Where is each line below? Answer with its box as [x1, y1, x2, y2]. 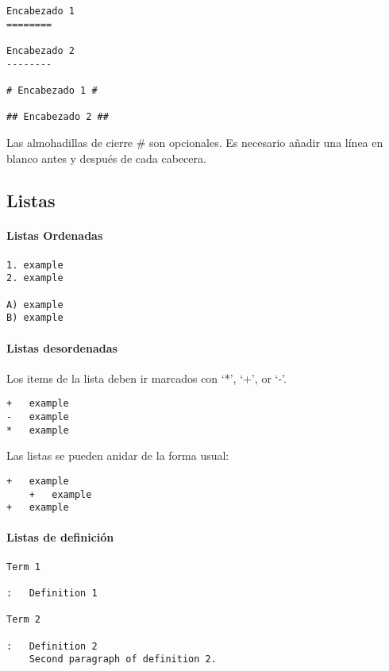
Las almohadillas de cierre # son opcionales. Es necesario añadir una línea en [6, 133, 383, 150]
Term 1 [6, 561, 40, 573]
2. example [6, 272, 64, 284]
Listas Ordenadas [6, 227, 103, 244]
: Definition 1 [6, 587, 98, 599]
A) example [6, 299, 64, 310]
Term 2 [6, 614, 40, 626]
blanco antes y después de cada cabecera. [6, 149, 206, 166]
